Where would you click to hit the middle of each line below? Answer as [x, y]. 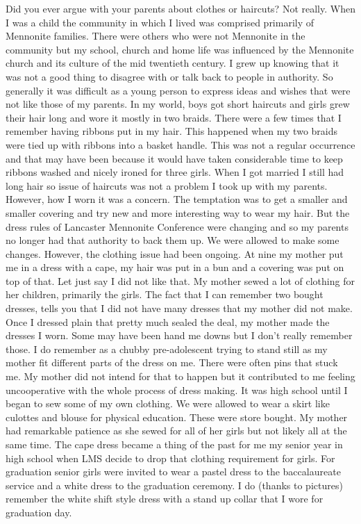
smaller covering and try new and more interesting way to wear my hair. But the [178, 212]
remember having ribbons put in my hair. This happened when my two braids [172, 131]
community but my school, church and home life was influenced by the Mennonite [180, 49]
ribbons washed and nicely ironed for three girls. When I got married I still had [175, 172]
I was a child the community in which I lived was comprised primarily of [160, 22]
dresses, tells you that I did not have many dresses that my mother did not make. [179, 308]
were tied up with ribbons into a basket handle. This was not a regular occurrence [180, 144]
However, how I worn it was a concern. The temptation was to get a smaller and [177, 199]
